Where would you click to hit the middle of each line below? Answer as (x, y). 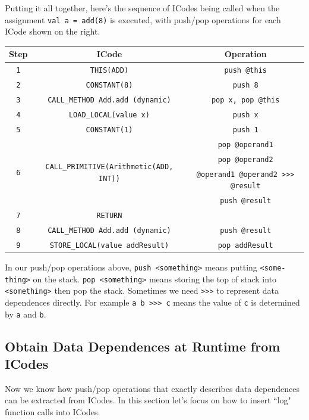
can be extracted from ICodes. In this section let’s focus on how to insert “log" (148, 400)
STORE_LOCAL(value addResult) (109, 245)
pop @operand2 (245, 159)
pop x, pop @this (245, 100)
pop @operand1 (245, 144)
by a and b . (26, 314)
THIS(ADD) (109, 71)
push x (245, 115)
